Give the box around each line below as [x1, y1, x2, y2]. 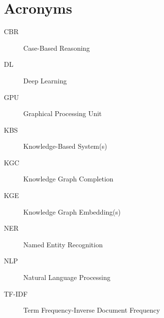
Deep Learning [23, 75, 67, 85]
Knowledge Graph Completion [23, 174, 114, 184]
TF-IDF [4, 288, 28, 298]
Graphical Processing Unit [23, 108, 102, 119]
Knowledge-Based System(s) [23, 141, 107, 151]
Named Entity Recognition [23, 239, 103, 249]
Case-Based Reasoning [23, 42, 90, 53]
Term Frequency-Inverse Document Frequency [23, 305, 160, 315]
